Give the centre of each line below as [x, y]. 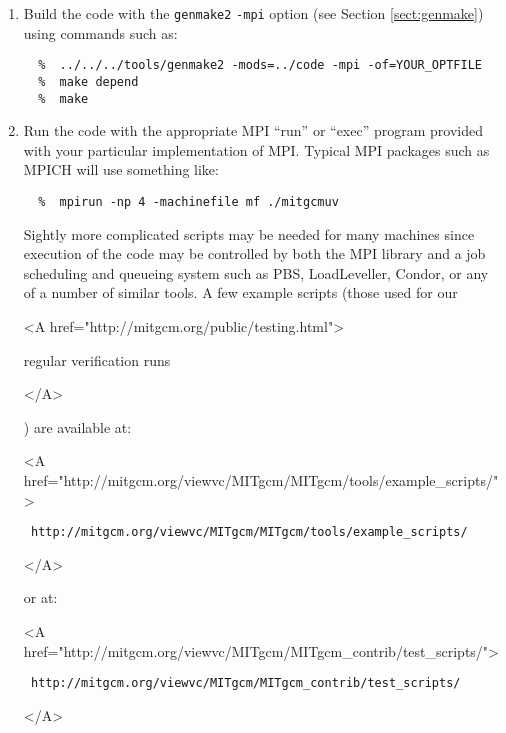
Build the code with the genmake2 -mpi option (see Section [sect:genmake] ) [253, 13]
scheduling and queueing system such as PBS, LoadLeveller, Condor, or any [256, 272]
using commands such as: [100, 32]
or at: [40, 597]
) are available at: [77, 426]
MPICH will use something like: [121, 169]
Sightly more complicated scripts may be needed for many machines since [249, 233]
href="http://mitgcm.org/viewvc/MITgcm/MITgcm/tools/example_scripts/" [261, 480]
